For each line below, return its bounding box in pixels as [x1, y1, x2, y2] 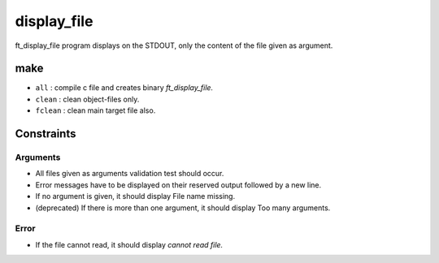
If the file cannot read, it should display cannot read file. [35, 239, 224, 249]
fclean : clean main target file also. [35, 106, 156, 115]
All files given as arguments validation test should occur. [35, 169, 224, 179]
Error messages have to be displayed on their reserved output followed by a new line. [35, 179, 322, 190]
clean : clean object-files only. [35, 94, 140, 104]
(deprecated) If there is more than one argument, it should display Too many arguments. [35, 203, 331, 213]
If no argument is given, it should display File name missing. [35, 192, 236, 201]
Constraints [15, 127, 76, 141]
